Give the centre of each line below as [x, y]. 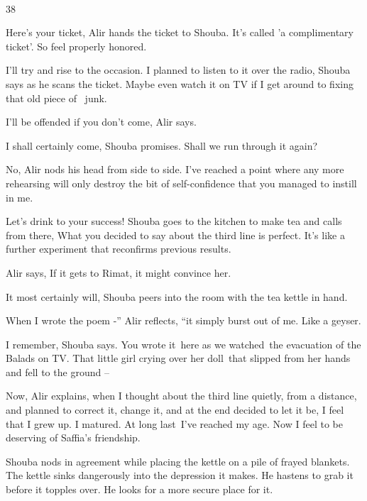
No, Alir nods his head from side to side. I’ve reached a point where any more [175, 169]
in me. [20, 197]
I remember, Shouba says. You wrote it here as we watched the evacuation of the [183, 344]
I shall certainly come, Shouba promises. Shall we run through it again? [162, 145]
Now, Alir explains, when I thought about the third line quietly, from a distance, [181, 396]
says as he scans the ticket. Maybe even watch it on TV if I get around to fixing [180, 83]
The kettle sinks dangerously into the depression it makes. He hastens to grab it [180, 475]
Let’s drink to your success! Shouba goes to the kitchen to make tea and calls [174, 221]
